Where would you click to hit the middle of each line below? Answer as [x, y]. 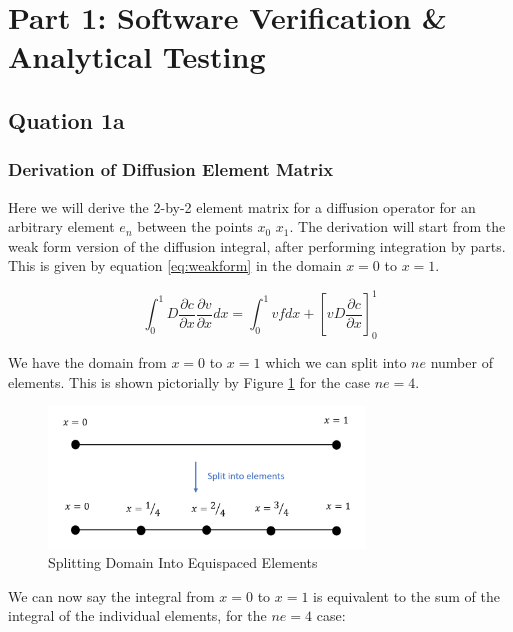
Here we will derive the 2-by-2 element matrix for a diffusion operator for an [242, 206]
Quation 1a [66, 119]
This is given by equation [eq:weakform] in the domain [175, 265]
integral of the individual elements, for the [137, 615]
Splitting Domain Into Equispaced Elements [183, 562]
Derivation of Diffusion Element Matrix [171, 169]
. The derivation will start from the [397, 226]
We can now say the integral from [111, 595]
